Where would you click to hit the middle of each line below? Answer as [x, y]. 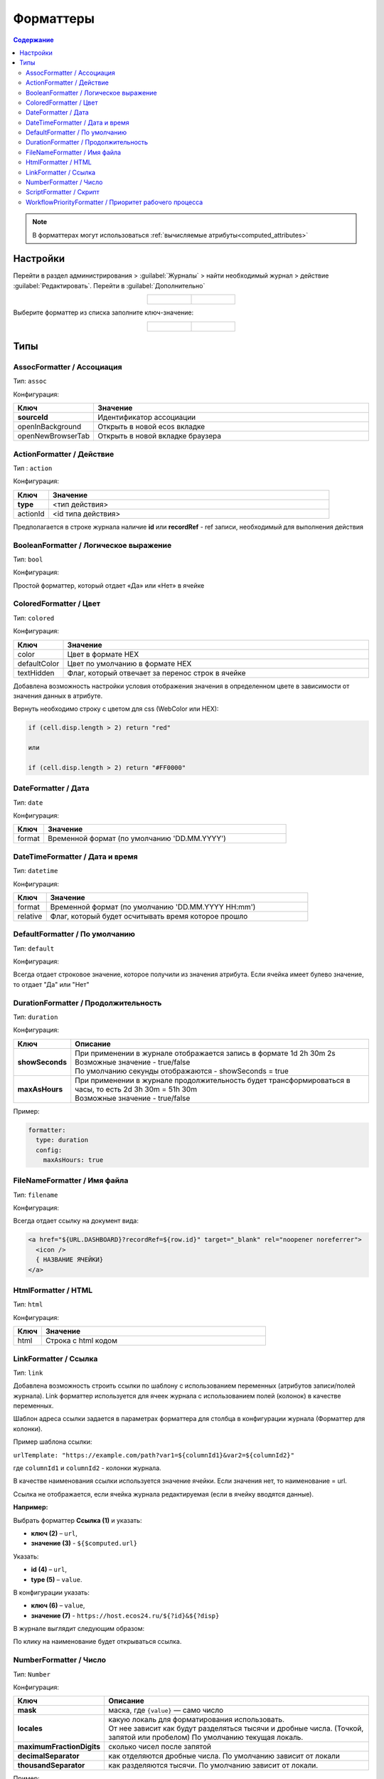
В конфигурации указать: [52, 1592]
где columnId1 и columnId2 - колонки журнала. [87, 1468]
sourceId [33, 418]
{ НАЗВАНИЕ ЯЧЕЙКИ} [70, 1260]
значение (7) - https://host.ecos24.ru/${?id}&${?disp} [125, 1615]
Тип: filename [36, 1195]
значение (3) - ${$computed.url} [84, 1543]
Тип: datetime [36, 871]
